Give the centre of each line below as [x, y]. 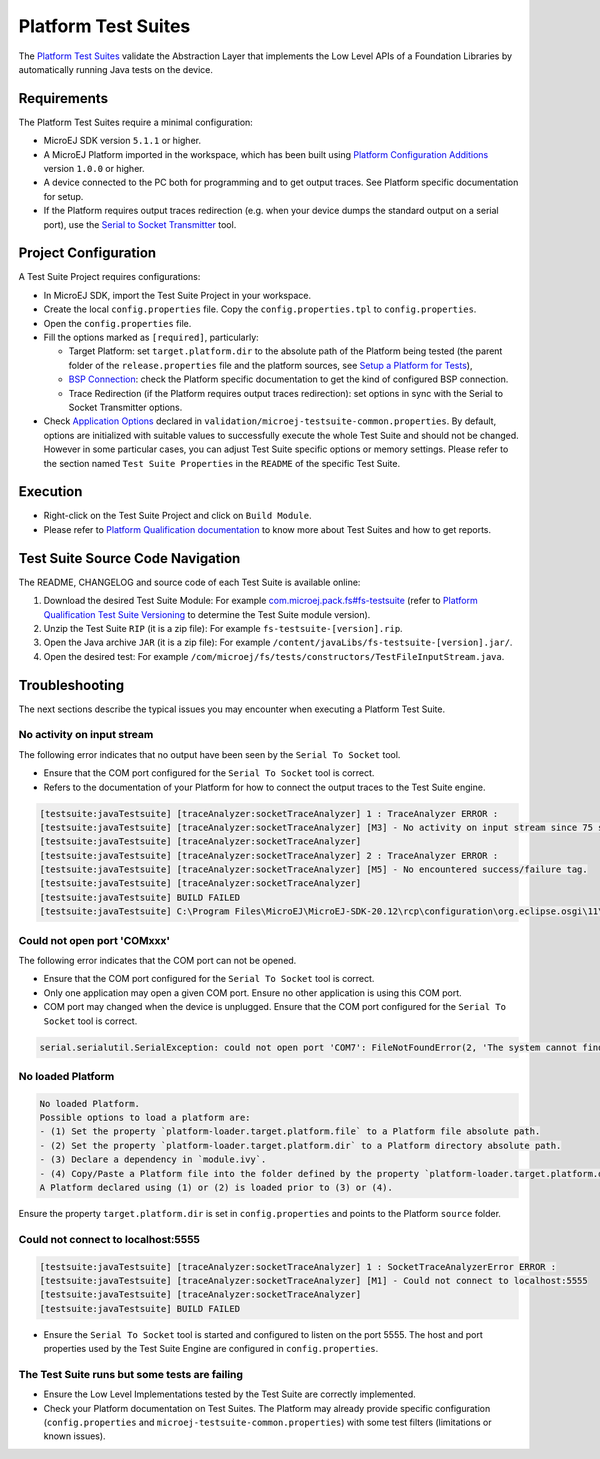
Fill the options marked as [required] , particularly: [151, 337]
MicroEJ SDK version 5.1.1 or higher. [122, 141]
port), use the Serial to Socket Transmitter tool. [140, 224]
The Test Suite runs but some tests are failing [131, 1374]
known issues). [74, 1436]
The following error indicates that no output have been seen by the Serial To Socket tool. [209, 754]
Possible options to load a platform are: [145, 1118]
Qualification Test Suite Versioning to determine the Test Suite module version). [207, 614]
